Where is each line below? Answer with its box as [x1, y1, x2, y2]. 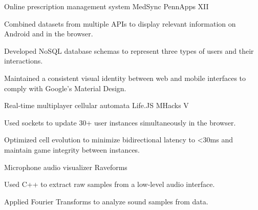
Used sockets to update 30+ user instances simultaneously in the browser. [4, 117, 236, 128]
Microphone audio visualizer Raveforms [4, 161, 127, 172]
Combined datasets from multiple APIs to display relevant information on [4, 18, 236, 29]
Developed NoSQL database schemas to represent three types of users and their [4, 45, 254, 56]
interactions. [4, 55, 43, 66]
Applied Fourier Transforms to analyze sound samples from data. [4, 196, 208, 206]
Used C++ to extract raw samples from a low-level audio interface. [4, 179, 215, 190]
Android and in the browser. [4, 28, 93, 39]
